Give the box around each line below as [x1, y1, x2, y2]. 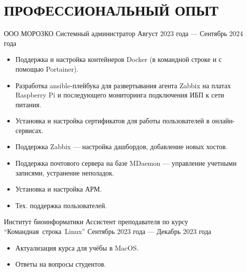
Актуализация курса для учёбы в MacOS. [15, 242, 139, 253]
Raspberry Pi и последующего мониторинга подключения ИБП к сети [15, 90, 225, 100]
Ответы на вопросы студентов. [15, 259, 106, 269]
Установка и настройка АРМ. [15, 184, 102, 194]
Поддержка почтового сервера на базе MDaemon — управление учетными [15, 158, 237, 168]
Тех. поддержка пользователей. [15, 200, 107, 210]
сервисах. [15, 125, 43, 135]
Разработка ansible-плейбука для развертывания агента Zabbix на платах [15, 80, 231, 90]
